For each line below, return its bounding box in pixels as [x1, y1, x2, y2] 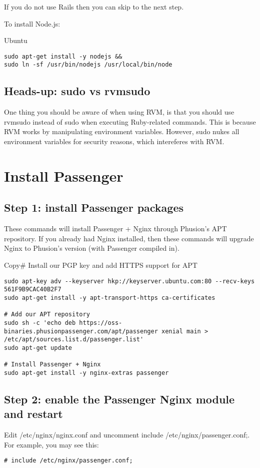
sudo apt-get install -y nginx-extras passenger [4, 369, 169, 376]
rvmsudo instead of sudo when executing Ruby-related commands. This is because [4, 116, 256, 127]
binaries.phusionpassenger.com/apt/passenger [4, 327, 158, 335]
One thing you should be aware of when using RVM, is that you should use [4, 107, 234, 117]
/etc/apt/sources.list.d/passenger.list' [4, 336, 144, 343]
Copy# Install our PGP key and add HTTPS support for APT [4, 260, 197, 270]
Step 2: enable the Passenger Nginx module [4, 391, 235, 406]
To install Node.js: [4, 18, 60, 29]
